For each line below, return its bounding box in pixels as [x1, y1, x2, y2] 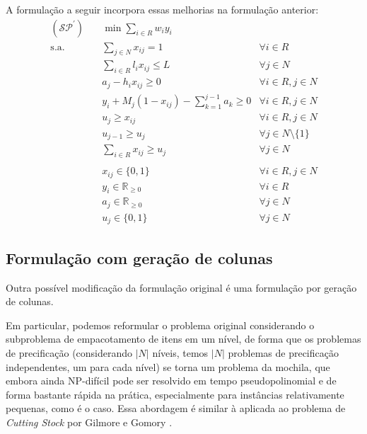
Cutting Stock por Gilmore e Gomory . [6, 414, 173, 429]
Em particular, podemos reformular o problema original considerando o [6, 317, 315, 332]
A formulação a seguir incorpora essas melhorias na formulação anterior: [6, 2, 319, 16]
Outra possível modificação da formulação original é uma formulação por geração [6, 280, 357, 295]
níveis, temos [152, 345, 209, 360]
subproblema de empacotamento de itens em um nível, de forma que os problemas [6, 331, 361, 346]
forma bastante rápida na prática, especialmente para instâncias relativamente [6, 387, 344, 401]
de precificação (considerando [6, 345, 133, 360]
